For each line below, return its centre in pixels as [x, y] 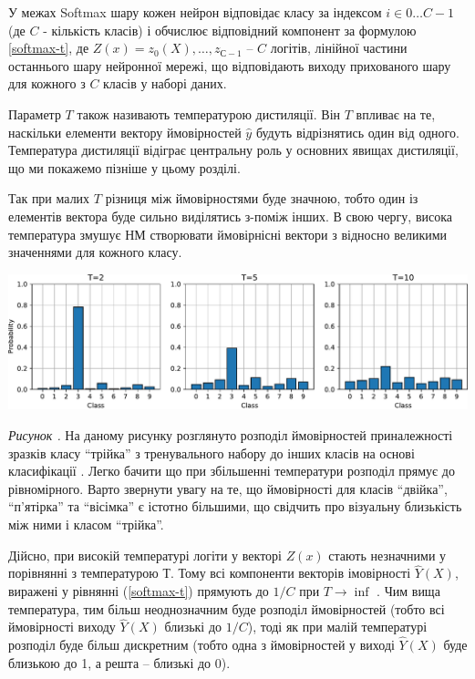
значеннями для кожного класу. [95, 252]
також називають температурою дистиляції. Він [209, 113]
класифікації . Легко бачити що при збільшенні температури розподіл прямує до [232, 471]
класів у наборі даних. [165, 83]
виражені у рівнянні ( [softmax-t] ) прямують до [139, 590]
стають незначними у [387, 555]
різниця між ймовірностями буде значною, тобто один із [262, 198]
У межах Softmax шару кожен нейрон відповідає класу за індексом [195, 12]
